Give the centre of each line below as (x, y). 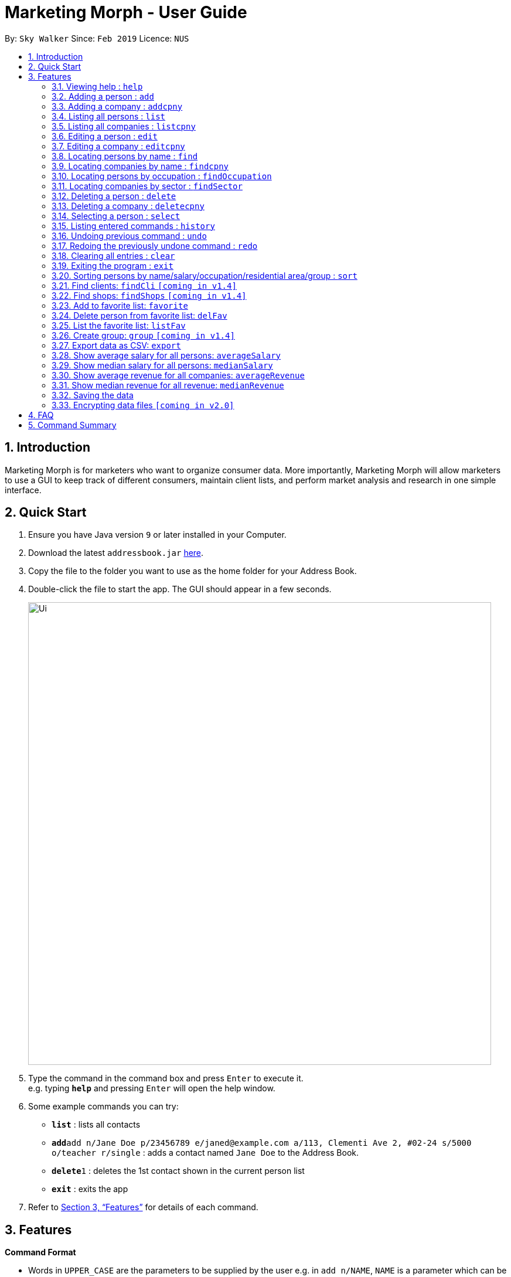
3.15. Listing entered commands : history (133, 226)
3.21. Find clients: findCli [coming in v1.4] (144, 285)
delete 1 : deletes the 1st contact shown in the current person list (178, 1171)
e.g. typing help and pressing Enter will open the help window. (152, 1088)
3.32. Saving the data (93, 395)
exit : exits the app (90, 1189)
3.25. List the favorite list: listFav (119, 325)
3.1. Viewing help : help (97, 86)
